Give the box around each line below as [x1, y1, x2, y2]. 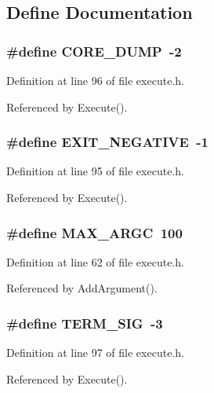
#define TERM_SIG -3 [6, 313, 163, 332]
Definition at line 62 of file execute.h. [6, 253, 184, 270]
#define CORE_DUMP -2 [6, 41, 182, 61]
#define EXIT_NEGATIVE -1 [6, 132, 209, 152]
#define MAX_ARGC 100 [6, 222, 183, 242]
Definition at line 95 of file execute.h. [6, 163, 184, 179]
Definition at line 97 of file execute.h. [6, 344, 184, 361]
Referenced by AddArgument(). [6, 280, 158, 296]
